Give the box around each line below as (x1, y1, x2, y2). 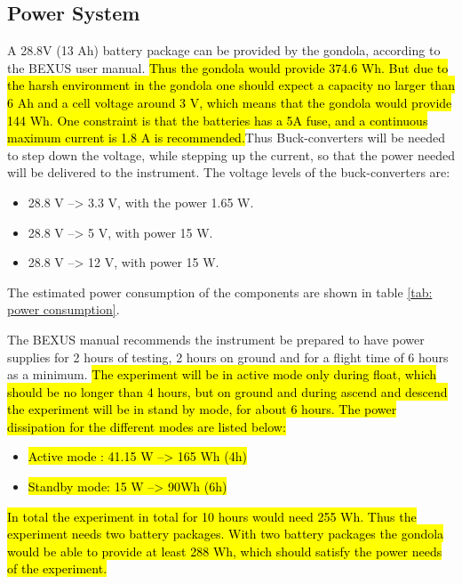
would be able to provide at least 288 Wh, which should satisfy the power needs (7, 541, 442, 560)
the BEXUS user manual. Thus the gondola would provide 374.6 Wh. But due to (7, 58, 449, 77)
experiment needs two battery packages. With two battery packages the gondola (7, 524, 444, 543)
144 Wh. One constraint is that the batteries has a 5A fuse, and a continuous (7, 110, 428, 129)
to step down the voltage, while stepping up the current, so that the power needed (7, 145, 455, 164)
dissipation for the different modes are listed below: (7, 417, 286, 435)
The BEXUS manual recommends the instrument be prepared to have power (7, 329, 425, 348)
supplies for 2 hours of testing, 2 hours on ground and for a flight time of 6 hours (7, 347, 449, 366)
